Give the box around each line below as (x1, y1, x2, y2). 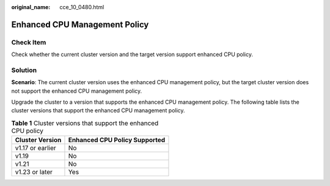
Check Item (11, 38, 46, 46)
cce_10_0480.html (59, 4, 105, 10)
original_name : (11, 4, 51, 10)
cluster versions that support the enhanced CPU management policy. (11, 107, 186, 114)
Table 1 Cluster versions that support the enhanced (11, 119, 159, 127)
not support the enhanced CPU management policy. (11, 87, 142, 95)
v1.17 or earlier (15, 144, 56, 152)
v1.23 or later (15, 168, 53, 176)
